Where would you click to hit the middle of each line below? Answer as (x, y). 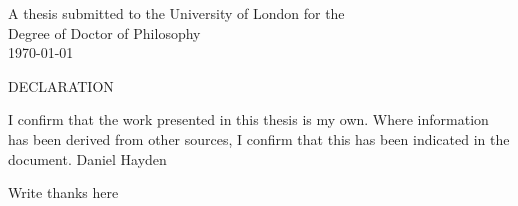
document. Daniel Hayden (87, 158)
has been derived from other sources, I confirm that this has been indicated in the (259, 138)
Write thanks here (63, 192)
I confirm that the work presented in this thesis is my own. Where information (248, 119)
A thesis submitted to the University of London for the (176, 13)
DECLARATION (61, 85)
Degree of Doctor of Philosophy (104, 32)
